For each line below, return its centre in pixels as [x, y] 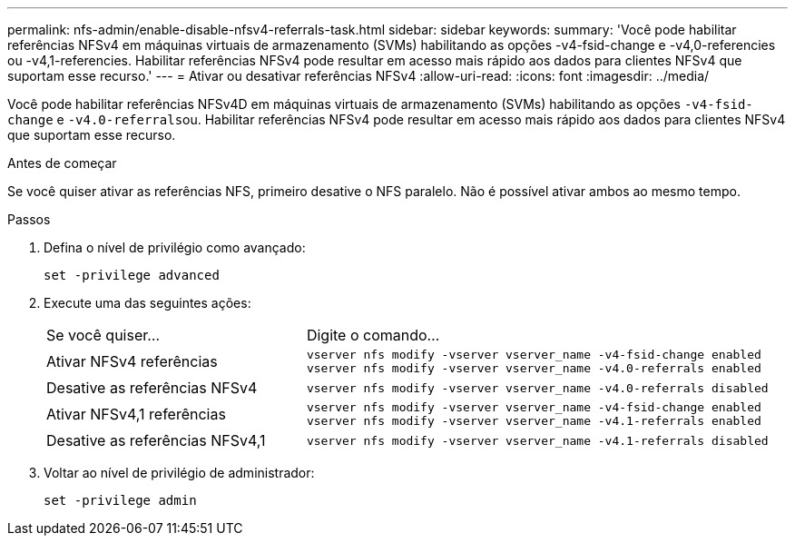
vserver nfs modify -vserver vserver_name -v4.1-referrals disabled [537, 440]
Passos [29, 219]
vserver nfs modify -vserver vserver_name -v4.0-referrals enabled [534, 368]
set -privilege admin [120, 500]
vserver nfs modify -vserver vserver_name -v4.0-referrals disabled [537, 388]
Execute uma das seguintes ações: [147, 303]
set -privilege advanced [132, 275]
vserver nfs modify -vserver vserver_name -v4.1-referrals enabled [534, 421]
